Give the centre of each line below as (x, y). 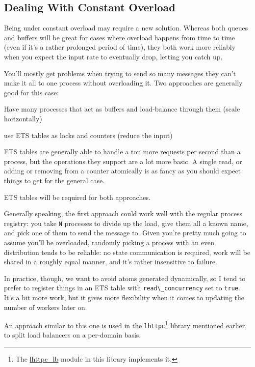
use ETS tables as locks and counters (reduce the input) (88, 135)
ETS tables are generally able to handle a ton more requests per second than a (122, 152)
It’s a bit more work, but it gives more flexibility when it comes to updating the (124, 297)
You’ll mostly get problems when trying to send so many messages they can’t (120, 73)
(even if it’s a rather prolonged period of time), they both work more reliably (120, 47)
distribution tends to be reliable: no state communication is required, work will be (127, 252)
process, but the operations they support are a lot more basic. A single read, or (123, 161)
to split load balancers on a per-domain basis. (73, 335)
